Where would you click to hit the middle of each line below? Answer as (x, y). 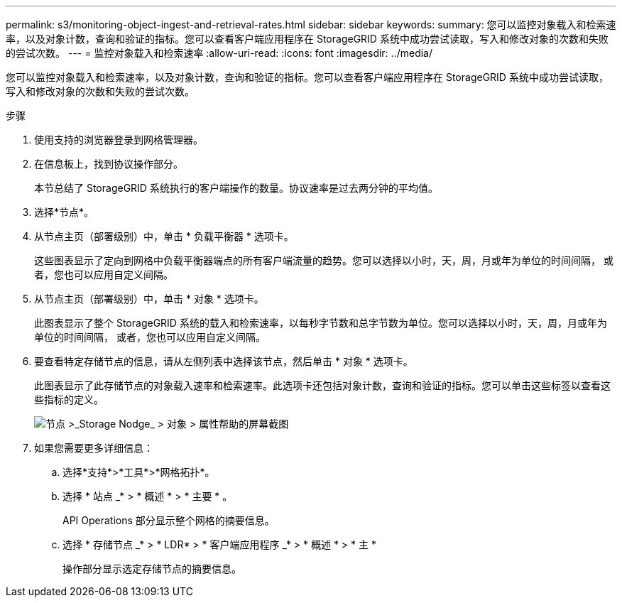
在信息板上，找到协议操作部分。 (109, 164)
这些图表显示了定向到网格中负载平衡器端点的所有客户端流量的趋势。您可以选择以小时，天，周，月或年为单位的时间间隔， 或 (324, 260)
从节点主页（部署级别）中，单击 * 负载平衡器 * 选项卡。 (164, 236)
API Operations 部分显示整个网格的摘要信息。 (169, 520)
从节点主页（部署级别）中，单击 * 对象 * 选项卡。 (149, 299)
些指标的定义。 (69, 400)
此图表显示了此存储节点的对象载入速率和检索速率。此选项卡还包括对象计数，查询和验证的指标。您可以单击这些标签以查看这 (322, 385)
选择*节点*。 (64, 212)
